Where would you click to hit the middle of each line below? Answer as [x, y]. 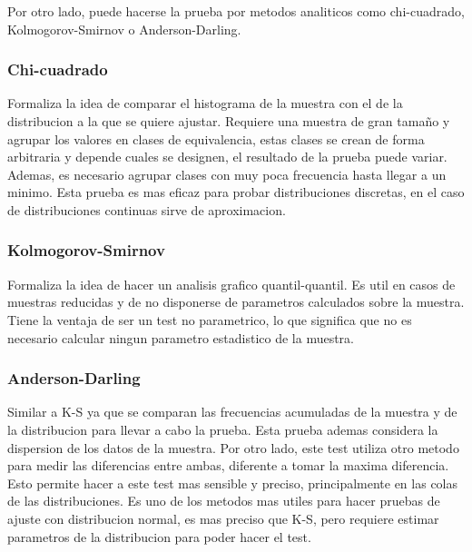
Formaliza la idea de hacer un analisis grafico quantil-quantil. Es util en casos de [231, 284]
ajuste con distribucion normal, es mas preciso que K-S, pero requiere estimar [223, 518]
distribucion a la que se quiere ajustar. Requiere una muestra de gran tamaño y [229, 121]
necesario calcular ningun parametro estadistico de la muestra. [181, 337]
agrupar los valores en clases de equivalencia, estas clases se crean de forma [216, 138]
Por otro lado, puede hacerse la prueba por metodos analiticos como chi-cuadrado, [236, 11]
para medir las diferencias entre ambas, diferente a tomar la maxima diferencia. [228, 465]
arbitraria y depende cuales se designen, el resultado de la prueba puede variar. [227, 157]
